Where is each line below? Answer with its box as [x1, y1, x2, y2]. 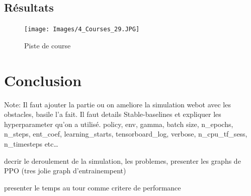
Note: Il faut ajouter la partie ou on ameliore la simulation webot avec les [4, 99, 231, 109]
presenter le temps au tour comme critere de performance [4, 182, 181, 192]
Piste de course [24, 40, 71, 50]
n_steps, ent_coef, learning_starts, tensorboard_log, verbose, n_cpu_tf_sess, [4, 128, 247, 139]
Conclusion [4, 70, 82, 90]
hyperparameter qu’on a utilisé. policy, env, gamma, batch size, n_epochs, [4, 118, 233, 129]
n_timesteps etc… [4, 138, 58, 149]
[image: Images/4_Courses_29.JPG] [24, 26, 140, 33]
